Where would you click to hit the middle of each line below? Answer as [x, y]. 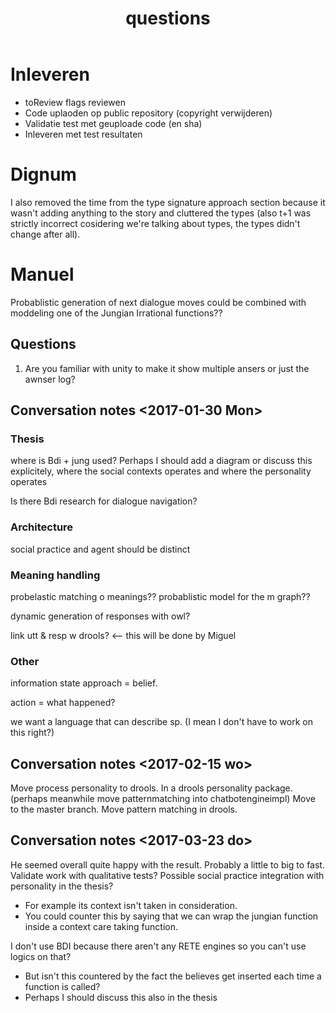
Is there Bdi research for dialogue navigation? [104, 501]
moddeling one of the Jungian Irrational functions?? [116, 313]
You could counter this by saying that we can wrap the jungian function [171, 916]
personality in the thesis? [62, 886]
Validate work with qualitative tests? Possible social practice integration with [167, 875]
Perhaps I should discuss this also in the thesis [121, 997]
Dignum [43, 174]
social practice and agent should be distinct [100, 549]
